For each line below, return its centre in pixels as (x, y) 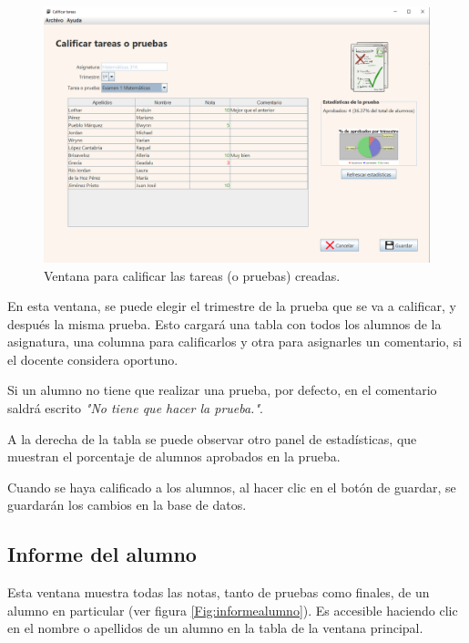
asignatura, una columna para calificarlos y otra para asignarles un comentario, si (235, 342)
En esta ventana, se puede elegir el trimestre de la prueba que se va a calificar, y (232, 306)
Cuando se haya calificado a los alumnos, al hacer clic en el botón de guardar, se (232, 487)
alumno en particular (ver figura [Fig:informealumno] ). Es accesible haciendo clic (233, 610)
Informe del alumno (102, 554)
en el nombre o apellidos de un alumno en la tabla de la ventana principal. (215, 628)
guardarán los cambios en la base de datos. (127, 505)
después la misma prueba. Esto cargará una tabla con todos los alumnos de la (224, 323)
